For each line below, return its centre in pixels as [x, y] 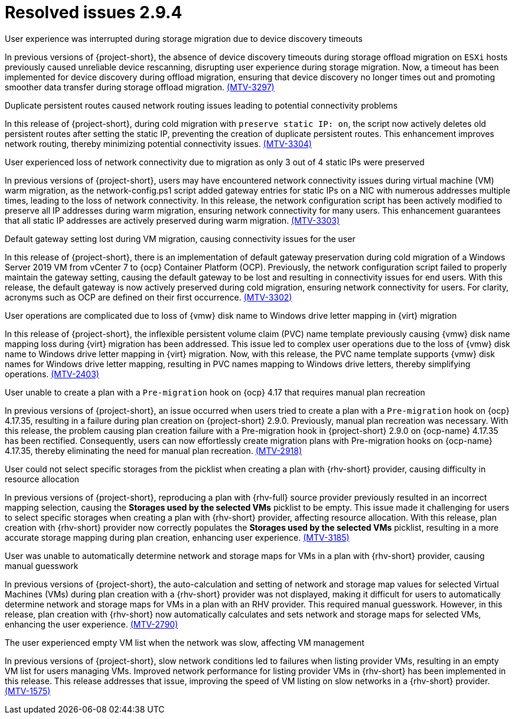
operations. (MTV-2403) [52, 374]
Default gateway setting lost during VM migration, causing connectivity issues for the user [180, 238]
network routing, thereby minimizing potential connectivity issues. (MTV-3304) [158, 143]
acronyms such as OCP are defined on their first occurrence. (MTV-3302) [149, 297]
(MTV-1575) [28, 691]
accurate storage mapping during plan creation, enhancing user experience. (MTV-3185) [177, 537]
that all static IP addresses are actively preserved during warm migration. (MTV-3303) [172, 220]
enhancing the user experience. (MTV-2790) [92, 624]
